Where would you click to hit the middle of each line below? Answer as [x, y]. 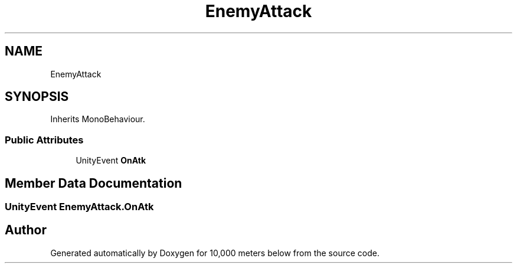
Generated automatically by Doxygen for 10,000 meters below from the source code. [215, 253]
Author [26, 230]
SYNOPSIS [37, 97]
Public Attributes [44, 140]
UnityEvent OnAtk [111, 161]
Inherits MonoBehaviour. [98, 119]
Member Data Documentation [94, 183]
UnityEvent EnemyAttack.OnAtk [79, 207]
